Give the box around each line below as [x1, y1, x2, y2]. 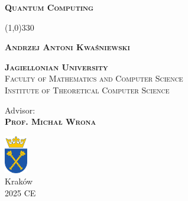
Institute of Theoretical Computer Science [5, 83, 170, 96]
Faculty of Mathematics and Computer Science [5, 72, 183, 85]
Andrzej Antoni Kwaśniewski [5, 41, 130, 53]
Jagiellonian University [5, 60, 108, 73]
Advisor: [5, 103, 35, 116]
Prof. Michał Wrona [5, 115, 96, 128]
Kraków [5, 175, 33, 187]
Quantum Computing [5, 1, 94, 13]
